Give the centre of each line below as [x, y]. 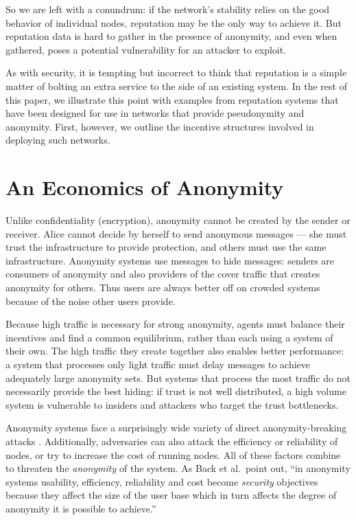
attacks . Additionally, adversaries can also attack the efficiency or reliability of [172, 441]
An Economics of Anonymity [145, 187]
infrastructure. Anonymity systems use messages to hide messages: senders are [170, 260]
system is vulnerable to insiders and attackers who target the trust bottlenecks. [172, 404]
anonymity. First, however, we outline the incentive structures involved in [160, 126]
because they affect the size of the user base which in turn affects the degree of [171, 495]
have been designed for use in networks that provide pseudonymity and [155, 113]
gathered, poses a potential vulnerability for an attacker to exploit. [146, 49]
